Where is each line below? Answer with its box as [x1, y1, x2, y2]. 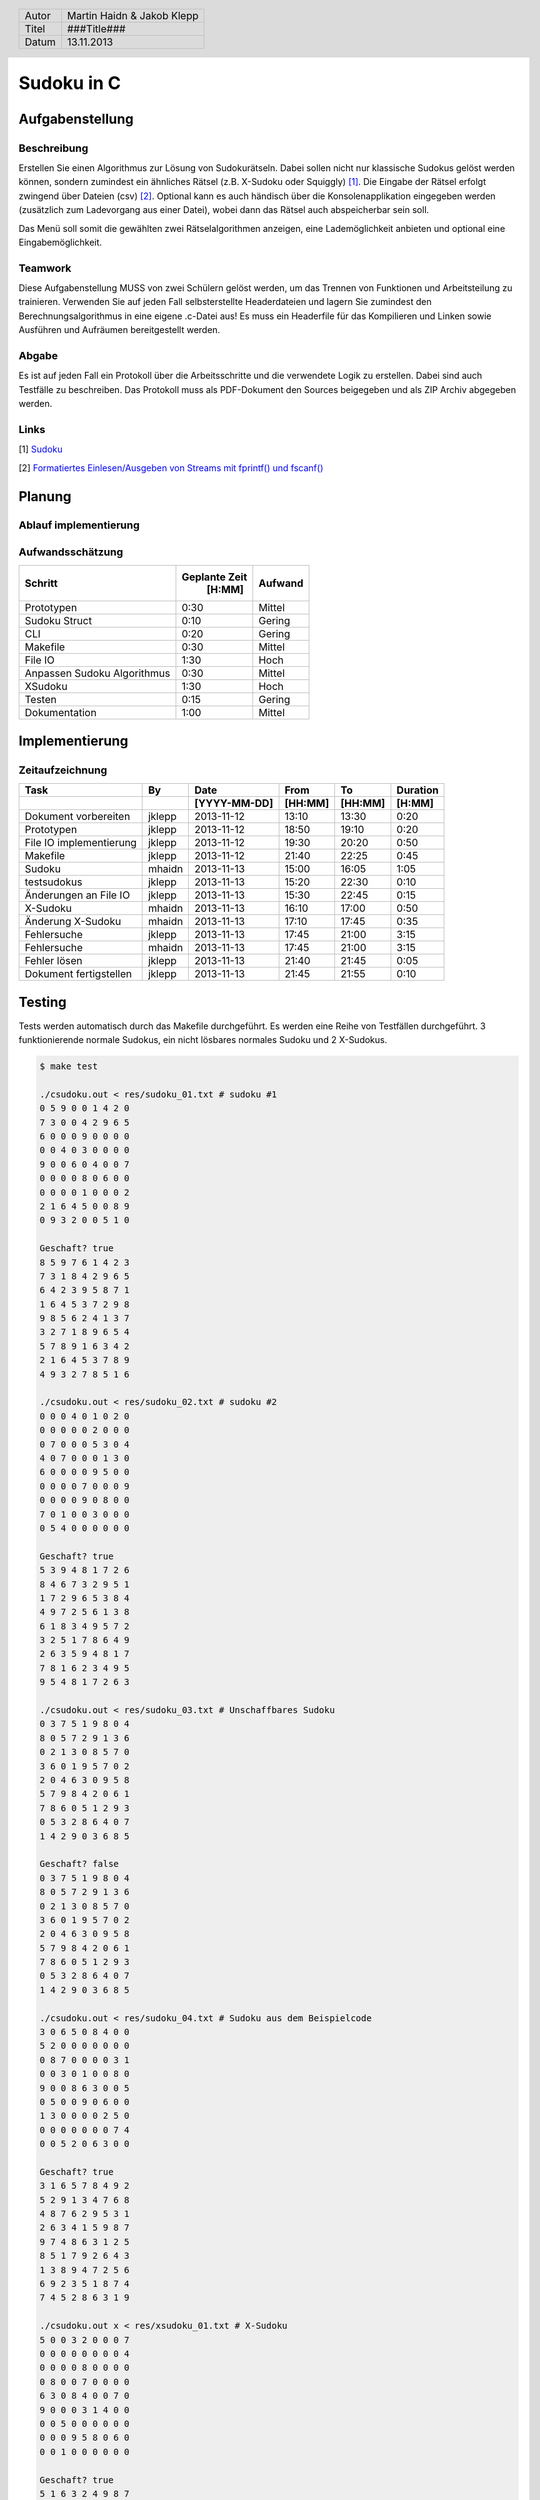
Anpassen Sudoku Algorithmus [24, 666, 171, 680]
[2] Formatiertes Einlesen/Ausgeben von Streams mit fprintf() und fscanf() [18, 461, 324, 474]
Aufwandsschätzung [18, 545, 124, 559]
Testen [24, 693, 57, 707]
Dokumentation [24, 706, 97, 720]
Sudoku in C [18, 72, 122, 95]
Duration [396, 783, 439, 797]
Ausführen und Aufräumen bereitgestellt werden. [18, 324, 221, 336]
